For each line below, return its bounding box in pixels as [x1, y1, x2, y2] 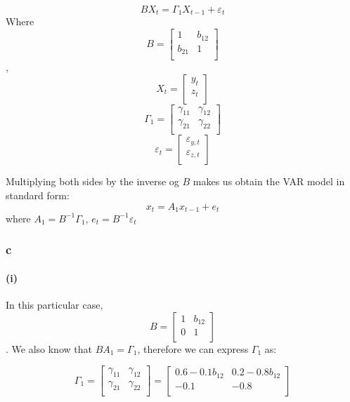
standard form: [6, 187, 70, 202]
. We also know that [6, 341, 92, 356]
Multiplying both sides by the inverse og [6, 174, 179, 189]
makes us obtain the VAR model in [193, 174, 345, 189]
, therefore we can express [137, 341, 249, 356]
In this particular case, [6, 297, 103, 312]
